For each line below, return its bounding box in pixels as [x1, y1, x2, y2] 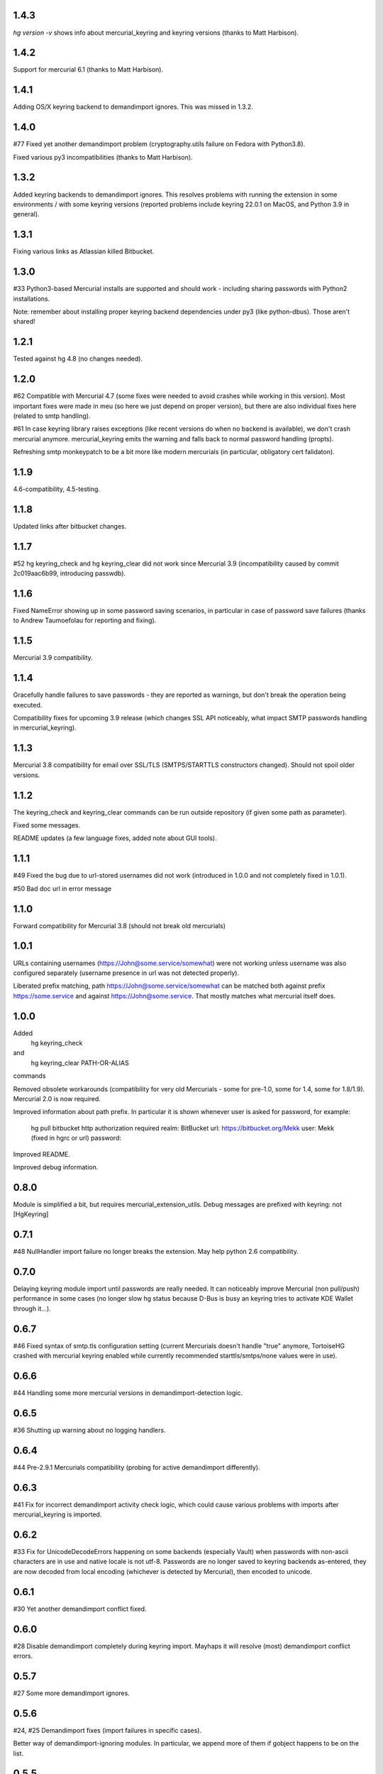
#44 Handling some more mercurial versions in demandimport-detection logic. [13, 1389, 243, 1397]
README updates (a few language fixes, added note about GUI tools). [13, 834, 217, 842]
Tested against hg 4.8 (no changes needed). [13, 355, 143, 363]
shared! [13, 317, 35, 326]
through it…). [13, 1304, 51, 1313]
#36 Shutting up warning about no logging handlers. [13, 1426, 166, 1434]
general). [13, 210, 40, 219]
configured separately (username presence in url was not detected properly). [13, 969, 240, 977]
